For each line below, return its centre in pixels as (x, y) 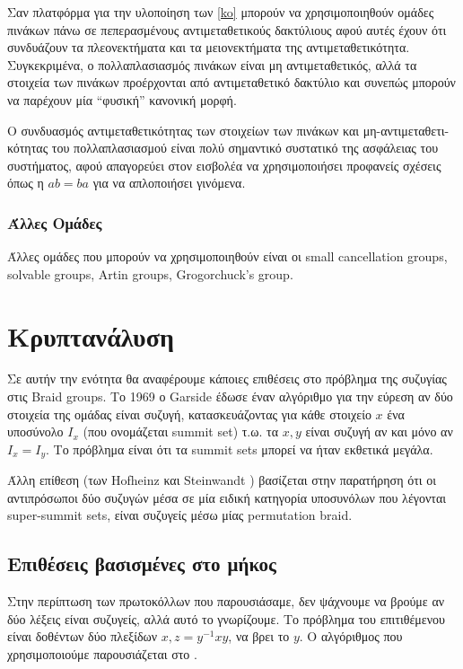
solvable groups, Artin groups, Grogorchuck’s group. (150, 273)
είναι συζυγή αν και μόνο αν (379, 431)
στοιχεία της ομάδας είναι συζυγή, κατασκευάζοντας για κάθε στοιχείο (189, 414)
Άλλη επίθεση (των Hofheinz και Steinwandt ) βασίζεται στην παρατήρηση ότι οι (222, 480)
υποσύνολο (35, 431)
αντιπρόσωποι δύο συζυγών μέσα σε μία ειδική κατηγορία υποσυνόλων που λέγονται (227, 497)
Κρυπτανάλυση (91, 335)
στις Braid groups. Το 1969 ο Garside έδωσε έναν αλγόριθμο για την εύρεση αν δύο (230, 396)
